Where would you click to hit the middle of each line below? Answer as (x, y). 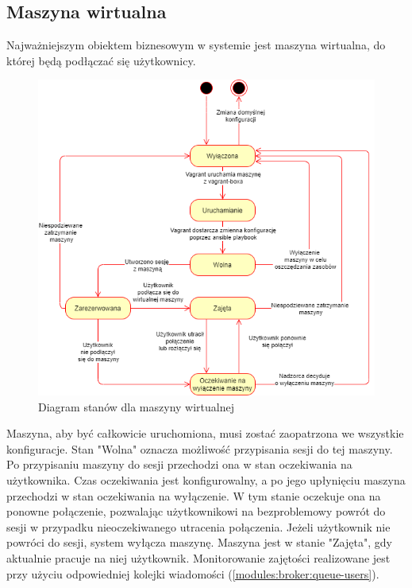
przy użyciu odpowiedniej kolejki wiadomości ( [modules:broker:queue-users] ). (193, 573)
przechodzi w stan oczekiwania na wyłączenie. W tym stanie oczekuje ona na (194, 495)
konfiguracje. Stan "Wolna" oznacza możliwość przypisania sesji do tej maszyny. (200, 448)
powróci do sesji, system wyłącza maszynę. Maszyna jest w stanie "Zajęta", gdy (199, 542)
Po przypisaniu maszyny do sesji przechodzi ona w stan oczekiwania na (179, 464)
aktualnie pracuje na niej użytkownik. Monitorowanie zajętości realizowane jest (198, 558)
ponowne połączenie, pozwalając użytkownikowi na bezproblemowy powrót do (196, 511)
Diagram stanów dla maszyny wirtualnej (136, 406)
